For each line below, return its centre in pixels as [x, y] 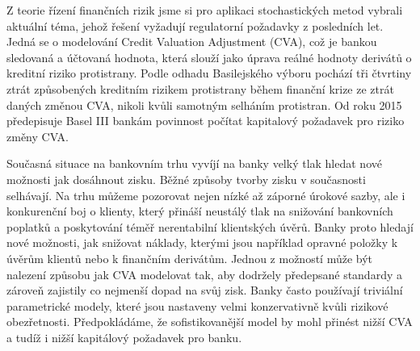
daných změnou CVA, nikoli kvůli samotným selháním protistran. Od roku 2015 [204, 104]
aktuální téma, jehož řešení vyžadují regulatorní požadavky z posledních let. [195, 25]
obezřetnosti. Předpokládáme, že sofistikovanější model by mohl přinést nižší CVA [210, 322]
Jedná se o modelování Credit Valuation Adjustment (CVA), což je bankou [192, 42]
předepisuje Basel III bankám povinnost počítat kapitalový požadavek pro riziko [206, 121]
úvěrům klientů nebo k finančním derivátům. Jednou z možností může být [190, 258]
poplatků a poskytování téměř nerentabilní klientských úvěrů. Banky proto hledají [210, 226]
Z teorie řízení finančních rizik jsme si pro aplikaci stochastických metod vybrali [205, 10]
